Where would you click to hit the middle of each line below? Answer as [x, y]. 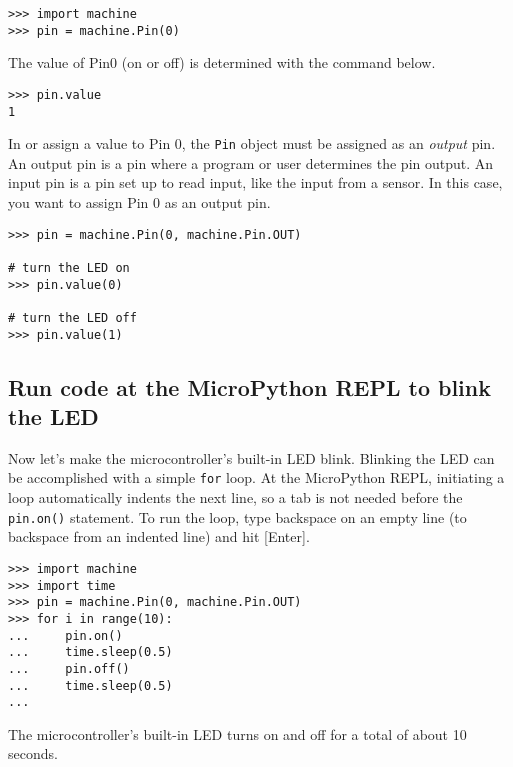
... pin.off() [69, 668]
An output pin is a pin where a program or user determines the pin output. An [251, 162]
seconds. [33, 753]
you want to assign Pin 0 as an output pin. [139, 202]
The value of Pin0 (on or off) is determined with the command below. [222, 62]
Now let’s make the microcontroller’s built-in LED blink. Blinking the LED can [251, 457]
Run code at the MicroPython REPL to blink [249, 386]
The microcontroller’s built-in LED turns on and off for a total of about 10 [237, 733]
